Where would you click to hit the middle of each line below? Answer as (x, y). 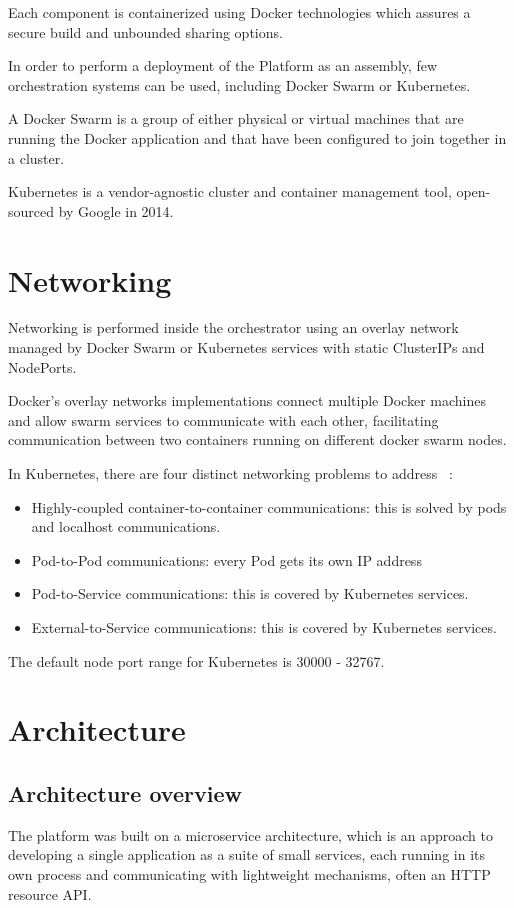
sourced (31, 210)
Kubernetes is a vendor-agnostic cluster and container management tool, (230, 191)
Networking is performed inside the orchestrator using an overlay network (233, 327)
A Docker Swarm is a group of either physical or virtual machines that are (236, 118)
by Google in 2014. (116, 210)
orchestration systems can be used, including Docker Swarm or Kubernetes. (239, 84)
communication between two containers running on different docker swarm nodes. (257, 439)
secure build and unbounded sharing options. (145, 31)
